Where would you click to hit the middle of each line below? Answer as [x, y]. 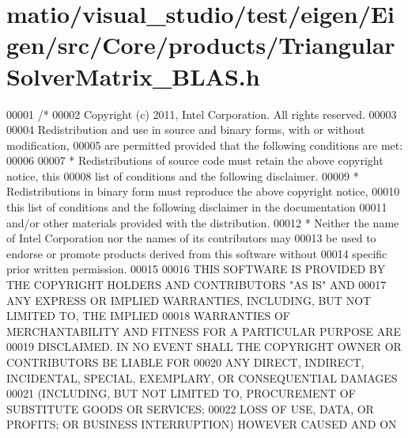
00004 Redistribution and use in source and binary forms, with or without [186, 129]
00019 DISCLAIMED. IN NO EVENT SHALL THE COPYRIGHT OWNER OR [204, 347]
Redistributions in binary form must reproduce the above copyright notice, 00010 [203, 191]
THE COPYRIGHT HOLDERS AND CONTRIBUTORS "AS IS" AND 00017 [196, 285]
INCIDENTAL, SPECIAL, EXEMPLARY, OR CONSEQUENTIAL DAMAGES [202, 377]
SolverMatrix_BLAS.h [133, 76]
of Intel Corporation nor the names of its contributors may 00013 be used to [191, 238]
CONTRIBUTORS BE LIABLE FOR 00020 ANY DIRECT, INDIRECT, [185, 362]
